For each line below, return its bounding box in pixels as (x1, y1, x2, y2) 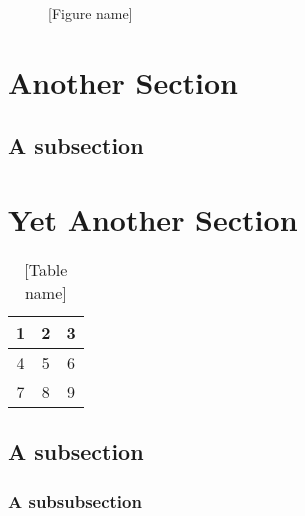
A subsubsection (8, 488, 142, 513)
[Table (24, 257, 68, 281)
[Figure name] (48, 3, 133, 23)
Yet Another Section (8, 198, 298, 239)
